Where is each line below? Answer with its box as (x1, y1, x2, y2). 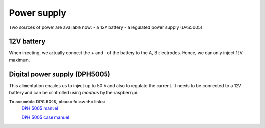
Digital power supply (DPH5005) (9, 70, 110, 78)
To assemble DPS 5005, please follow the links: (9, 99, 105, 104)
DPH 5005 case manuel (21, 114, 70, 120)
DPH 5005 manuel (21, 105, 58, 111)
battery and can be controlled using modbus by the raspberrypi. (9, 90, 139, 96)
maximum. (9, 57, 30, 63)
